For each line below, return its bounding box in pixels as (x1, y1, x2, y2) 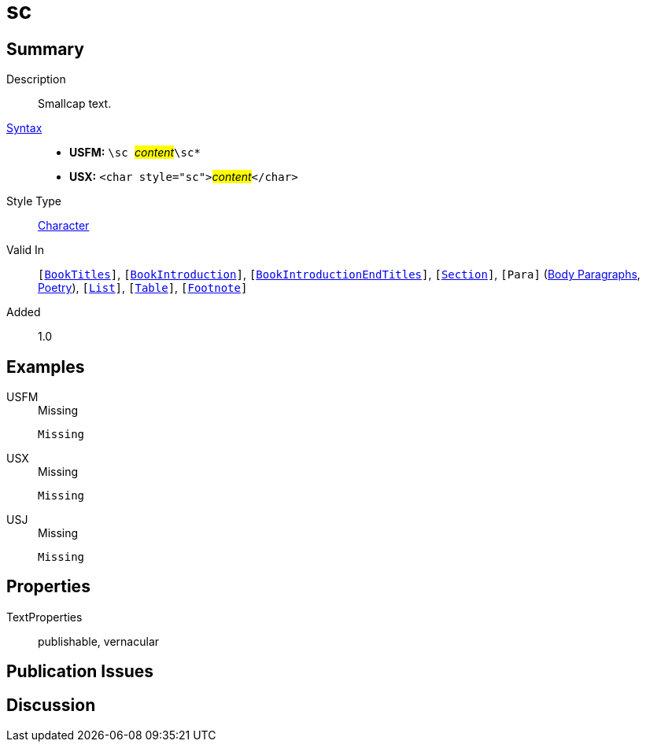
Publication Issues (6, 661, 154, 682)
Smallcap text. (38, 97, 112, 111)
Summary (6, 39, 84, 59)
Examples (6, 356, 85, 377)
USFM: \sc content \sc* (69, 146, 201, 160)
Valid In (6, 243, 45, 257)
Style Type (6, 194, 62, 208)
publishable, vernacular (38, 634, 160, 648)
